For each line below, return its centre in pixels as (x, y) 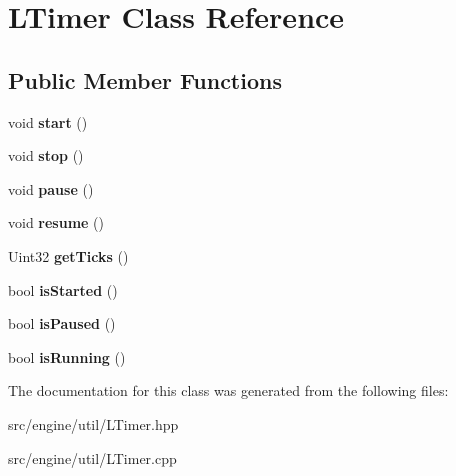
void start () (48, 121)
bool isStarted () (63, 289)
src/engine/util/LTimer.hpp (93, 423)
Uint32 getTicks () (68, 255)
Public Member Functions (145, 79)
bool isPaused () (62, 323)
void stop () (46, 155)
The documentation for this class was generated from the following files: (228, 390)
